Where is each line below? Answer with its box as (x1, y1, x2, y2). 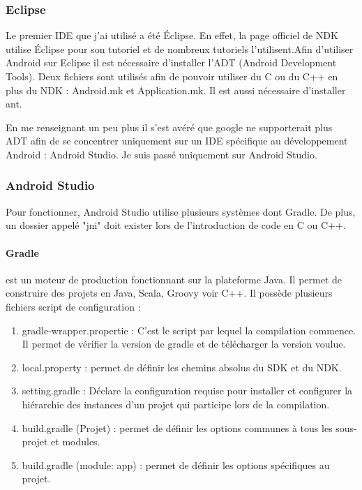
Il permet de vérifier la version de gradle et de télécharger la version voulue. (22, 336, 346, 351)
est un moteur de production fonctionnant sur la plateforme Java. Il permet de (6, 272, 342, 286)
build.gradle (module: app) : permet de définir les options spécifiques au (22, 457, 330, 472)
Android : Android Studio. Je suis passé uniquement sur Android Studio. (6, 147, 317, 161)
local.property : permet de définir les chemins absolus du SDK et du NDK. (22, 359, 342, 374)
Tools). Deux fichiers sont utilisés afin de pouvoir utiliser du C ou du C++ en (6, 69, 338, 83)
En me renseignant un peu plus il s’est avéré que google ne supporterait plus (6, 119, 333, 134)
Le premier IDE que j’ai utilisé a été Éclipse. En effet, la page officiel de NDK (6, 28, 338, 43)
